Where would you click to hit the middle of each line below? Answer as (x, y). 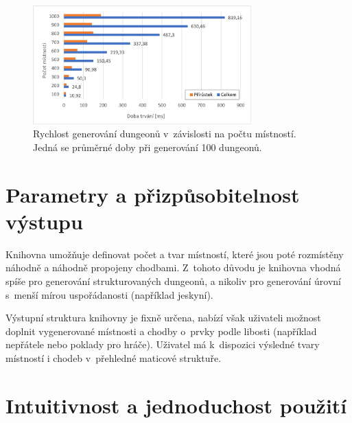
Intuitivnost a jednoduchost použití (176, 405)
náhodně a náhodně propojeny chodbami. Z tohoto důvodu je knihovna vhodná (173, 267)
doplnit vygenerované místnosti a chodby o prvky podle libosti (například (161, 331)
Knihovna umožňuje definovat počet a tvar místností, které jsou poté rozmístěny (175, 254)
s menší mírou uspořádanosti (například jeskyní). (109, 294)
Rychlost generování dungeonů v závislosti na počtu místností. (165, 134)
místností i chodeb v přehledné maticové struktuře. (114, 357)
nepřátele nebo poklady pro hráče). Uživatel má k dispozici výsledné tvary (163, 344)
